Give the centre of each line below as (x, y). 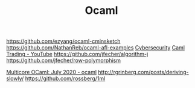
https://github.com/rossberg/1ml (65, 78)
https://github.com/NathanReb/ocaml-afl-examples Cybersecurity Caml (96, 48)
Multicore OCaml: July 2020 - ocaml (52, 72)
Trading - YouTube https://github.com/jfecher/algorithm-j (77, 54)
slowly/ (15, 78)
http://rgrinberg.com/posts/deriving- (143, 72)
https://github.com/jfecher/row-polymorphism (63, 60)
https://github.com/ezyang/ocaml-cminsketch (63, 41)
